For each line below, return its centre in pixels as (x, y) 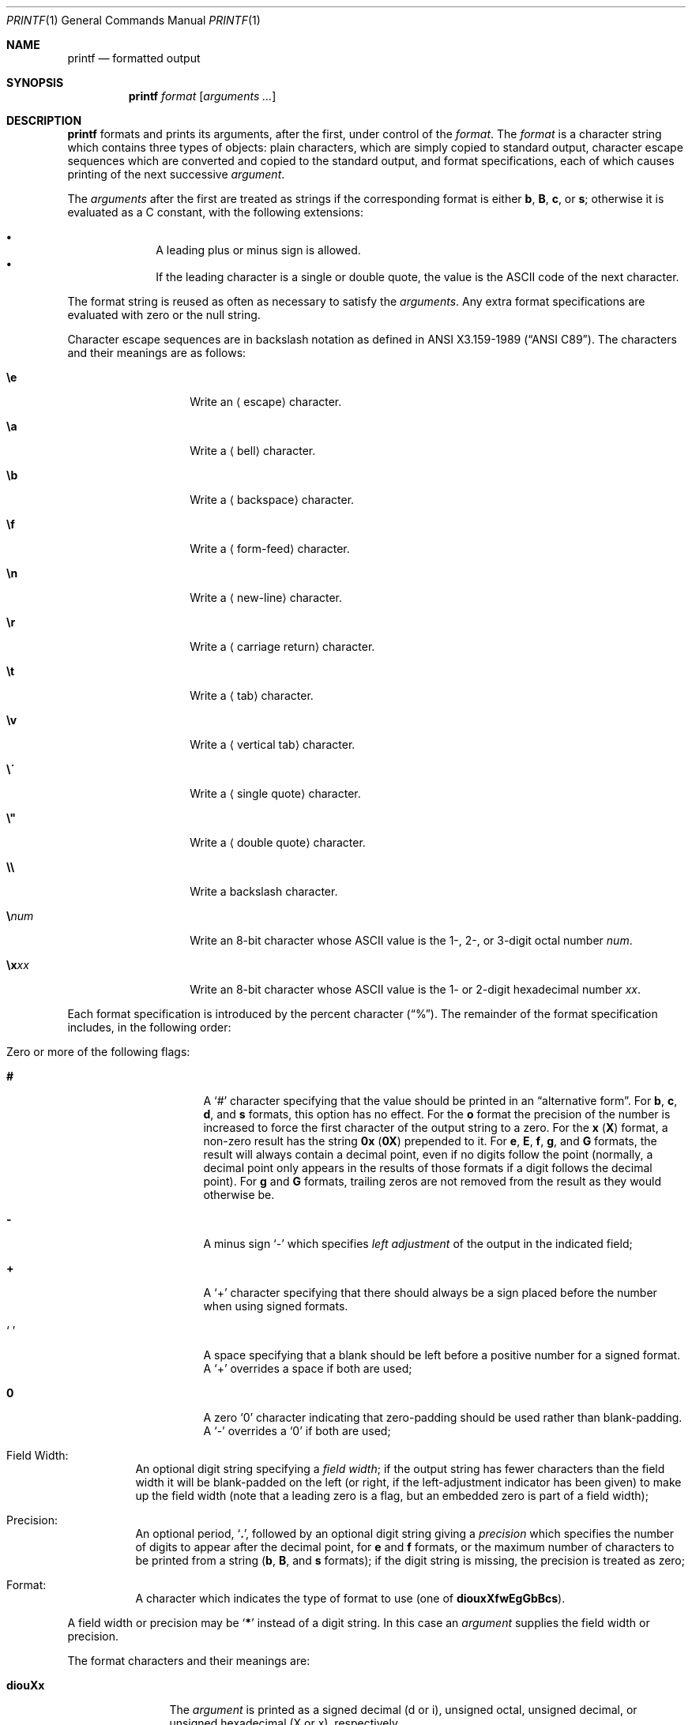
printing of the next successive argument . (176, 174)
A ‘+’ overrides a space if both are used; (308, 1368)
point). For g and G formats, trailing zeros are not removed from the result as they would (432, 1181)
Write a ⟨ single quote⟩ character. (275, 793)
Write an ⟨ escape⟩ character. (266, 402)
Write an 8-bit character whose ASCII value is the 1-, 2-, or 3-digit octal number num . (411, 940)
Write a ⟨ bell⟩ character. (253, 451)
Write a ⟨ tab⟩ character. (252, 695)
